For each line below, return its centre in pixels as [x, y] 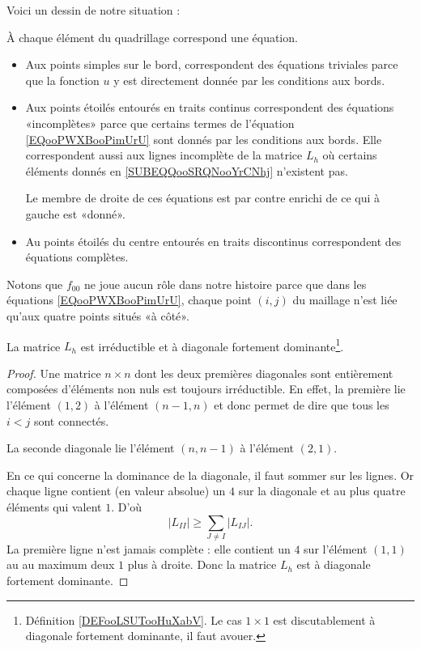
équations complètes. [77, 257]
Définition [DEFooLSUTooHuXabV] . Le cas [134, 619]
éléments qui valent [54, 506]
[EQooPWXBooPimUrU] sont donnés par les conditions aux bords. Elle [204, 139]
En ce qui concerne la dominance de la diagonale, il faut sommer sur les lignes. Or [210, 475]
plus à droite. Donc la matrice [202, 564]
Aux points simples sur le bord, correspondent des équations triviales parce [212, 64]
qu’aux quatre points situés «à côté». [98, 315]
